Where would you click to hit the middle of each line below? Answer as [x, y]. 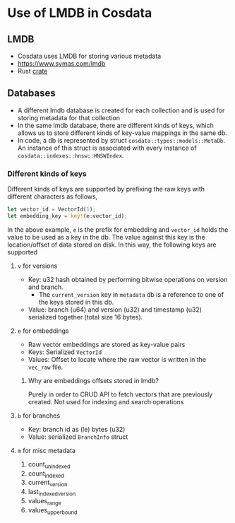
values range [45, 502]
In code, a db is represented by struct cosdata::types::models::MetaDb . [121, 140]
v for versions [37, 266]
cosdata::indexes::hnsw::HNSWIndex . [71, 155]
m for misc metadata [47, 450]
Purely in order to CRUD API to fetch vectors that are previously [120, 394]
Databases [32, 93]
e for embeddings [43, 331]
